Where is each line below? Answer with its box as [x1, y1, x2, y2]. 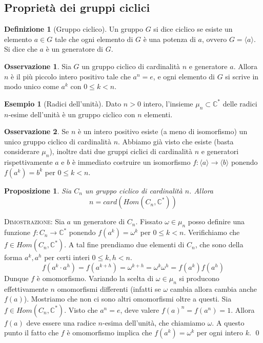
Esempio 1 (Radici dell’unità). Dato [4, 98, 122, 109]
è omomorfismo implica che [67, 327, 152, 338]
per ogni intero [196, 327, 244, 338]
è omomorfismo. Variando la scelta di [36, 272, 154, 283]
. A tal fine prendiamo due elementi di [64, 239, 185, 250]
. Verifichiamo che [184, 227, 240, 238]
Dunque [4, 272, 29, 283]
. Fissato [135, 216, 163, 227]
